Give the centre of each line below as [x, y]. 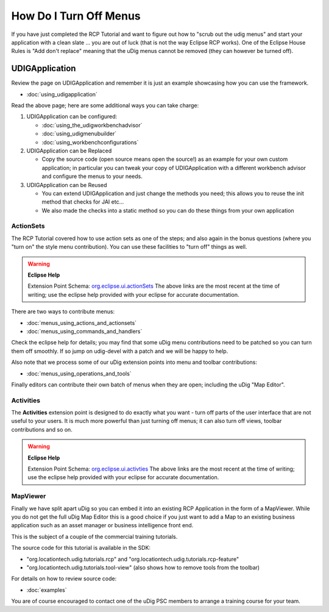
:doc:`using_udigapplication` [62, 94]
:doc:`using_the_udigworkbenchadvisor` [92, 125]
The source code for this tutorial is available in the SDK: [81, 548]
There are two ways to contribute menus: [63, 311]
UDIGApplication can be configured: [72, 116]
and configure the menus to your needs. [92, 176]
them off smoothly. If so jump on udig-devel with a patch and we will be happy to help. [120, 351]
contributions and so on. [42, 429]
